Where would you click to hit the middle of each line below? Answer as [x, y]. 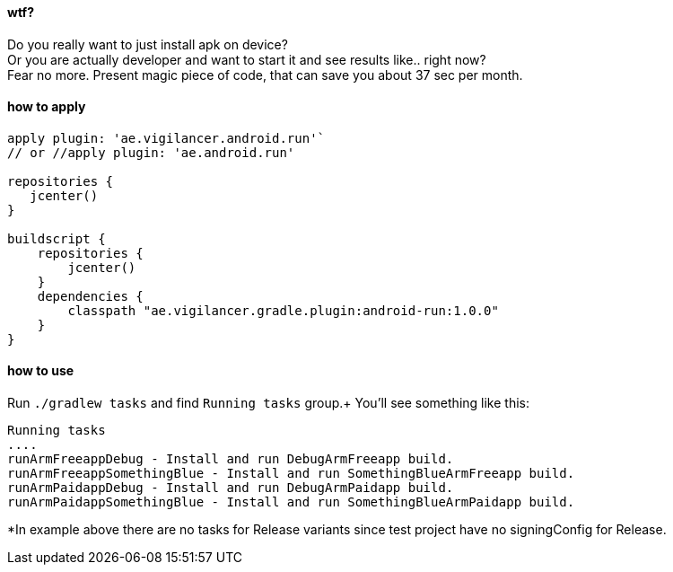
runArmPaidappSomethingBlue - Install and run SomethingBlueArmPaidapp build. [291, 502]
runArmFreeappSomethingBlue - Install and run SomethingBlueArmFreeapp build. [291, 474]
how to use [41, 371]
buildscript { [57, 238]
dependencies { [90, 296]
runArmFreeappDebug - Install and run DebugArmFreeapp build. [231, 459]
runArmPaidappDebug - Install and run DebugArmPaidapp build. [231, 488]
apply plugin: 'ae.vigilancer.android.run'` [166, 138]
